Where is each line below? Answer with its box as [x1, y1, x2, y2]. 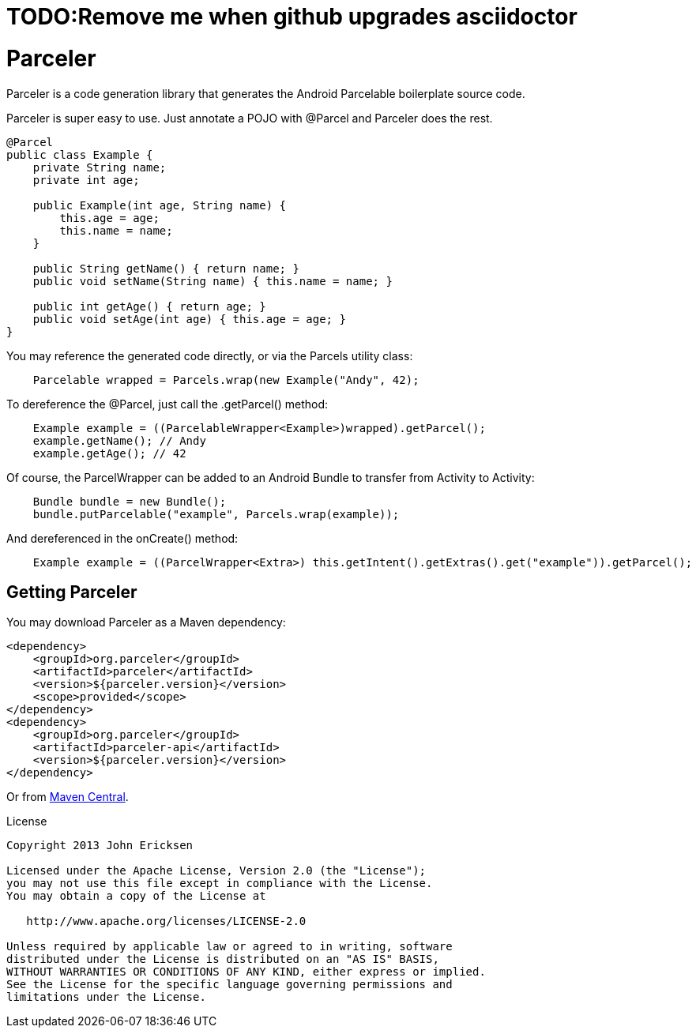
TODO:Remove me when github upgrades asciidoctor [6, 3, 577, 30]
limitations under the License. [6, 991, 206, 1004]
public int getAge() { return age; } [32, 299, 266, 313]
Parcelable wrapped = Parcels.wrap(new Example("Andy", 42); [32, 373, 419, 386]
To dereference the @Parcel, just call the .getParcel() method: [6, 397, 328, 411]
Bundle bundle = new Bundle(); [32, 494, 227, 508]
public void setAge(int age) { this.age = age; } [32, 312, 346, 325]
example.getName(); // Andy [32, 434, 206, 447]
